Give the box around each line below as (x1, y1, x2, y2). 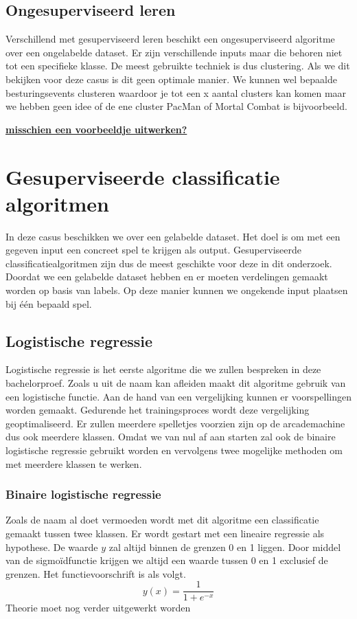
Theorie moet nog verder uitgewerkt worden (5, 600, 191, 615)
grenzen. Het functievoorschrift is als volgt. (5, 566, 186, 581)
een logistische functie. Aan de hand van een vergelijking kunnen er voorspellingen (5, 389, 352, 403)
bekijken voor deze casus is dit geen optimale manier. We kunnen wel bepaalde (5, 71, 337, 86)
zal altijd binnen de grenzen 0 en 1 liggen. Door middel (108, 539, 341, 554)
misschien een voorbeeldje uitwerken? (5, 122, 187, 136)
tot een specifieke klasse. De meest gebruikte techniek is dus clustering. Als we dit (5, 58, 350, 73)
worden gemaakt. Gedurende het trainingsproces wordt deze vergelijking (5, 403, 310, 417)
